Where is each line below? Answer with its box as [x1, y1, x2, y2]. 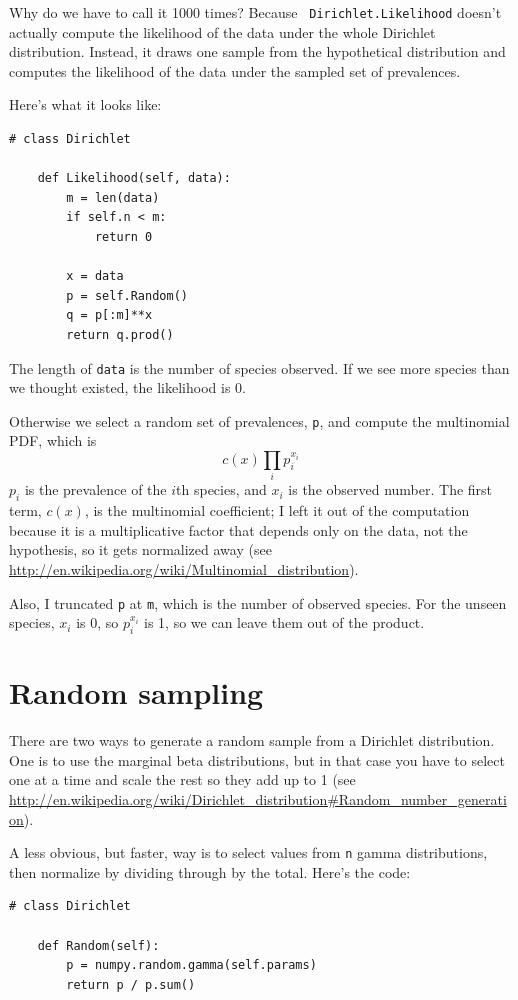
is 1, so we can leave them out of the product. [144, 612, 425, 633]
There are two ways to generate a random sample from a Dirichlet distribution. [9, 730, 495, 751]
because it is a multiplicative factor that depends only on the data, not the [9, 519, 468, 540]
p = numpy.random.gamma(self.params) [66, 958, 317, 973]
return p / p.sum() [66, 977, 196, 992]
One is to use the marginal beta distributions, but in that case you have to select [9, 749, 505, 770]
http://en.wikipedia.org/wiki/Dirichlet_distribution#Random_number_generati [9, 788, 507, 809]
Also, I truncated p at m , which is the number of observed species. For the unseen [9, 592, 507, 613]
